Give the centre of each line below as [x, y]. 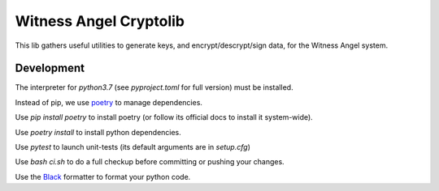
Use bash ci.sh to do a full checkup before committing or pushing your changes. [150, 162]
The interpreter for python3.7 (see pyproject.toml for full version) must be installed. [154, 87]
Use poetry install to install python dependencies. [98, 132]
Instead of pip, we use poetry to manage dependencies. [109, 102]
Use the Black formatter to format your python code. [103, 176]
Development [50, 68]
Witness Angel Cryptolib [100, 21]
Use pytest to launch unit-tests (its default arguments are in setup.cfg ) [133, 147]
